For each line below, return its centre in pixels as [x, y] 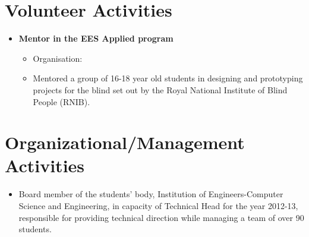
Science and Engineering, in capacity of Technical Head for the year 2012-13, [158, 206]
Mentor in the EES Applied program [96, 38]
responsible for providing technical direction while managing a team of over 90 [161, 217]
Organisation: [58, 58]
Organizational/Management [125, 142]
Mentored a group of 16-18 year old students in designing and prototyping [168, 78]
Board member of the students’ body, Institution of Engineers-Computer [151, 194]
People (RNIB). [62, 101]
